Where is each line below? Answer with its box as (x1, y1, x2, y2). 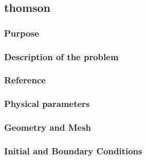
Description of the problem (4, 50, 119, 63)
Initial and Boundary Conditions (4, 144, 142, 157)
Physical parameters (4, 97, 90, 110)
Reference (4, 74, 46, 86)
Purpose (4, 26, 39, 39)
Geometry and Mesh (4, 121, 92, 134)
